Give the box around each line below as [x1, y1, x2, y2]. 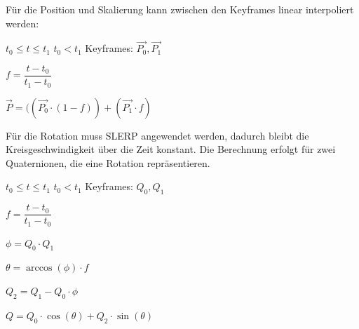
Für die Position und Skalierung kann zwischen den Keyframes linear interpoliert [6, 2, 354, 16]
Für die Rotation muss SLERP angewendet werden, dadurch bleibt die [6, 128, 309, 142]
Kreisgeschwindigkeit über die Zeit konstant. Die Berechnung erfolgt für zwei [6, 142, 336, 156]
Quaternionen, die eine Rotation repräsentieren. [6, 155, 210, 170]
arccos [26, 263, 53, 274]
